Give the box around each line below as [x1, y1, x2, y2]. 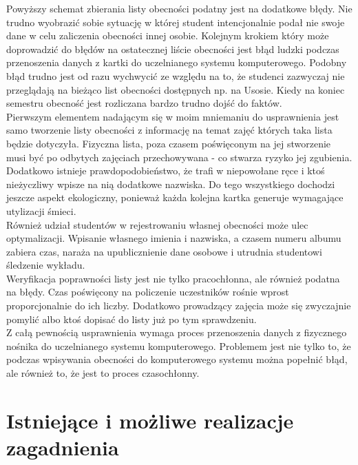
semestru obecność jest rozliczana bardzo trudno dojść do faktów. [6, 96, 282, 110]
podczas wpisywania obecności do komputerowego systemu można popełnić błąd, [6, 352, 348, 366]
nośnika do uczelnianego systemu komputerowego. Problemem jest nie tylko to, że [6, 338, 351, 353]
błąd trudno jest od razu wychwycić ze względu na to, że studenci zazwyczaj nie [6, 68, 345, 83]
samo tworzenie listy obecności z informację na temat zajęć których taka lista [6, 123, 333, 137]
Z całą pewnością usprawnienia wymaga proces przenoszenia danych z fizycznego [6, 325, 347, 340]
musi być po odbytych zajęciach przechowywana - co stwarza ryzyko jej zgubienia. [6, 149, 352, 164]
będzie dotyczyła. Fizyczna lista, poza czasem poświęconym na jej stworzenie [6, 136, 331, 150]
